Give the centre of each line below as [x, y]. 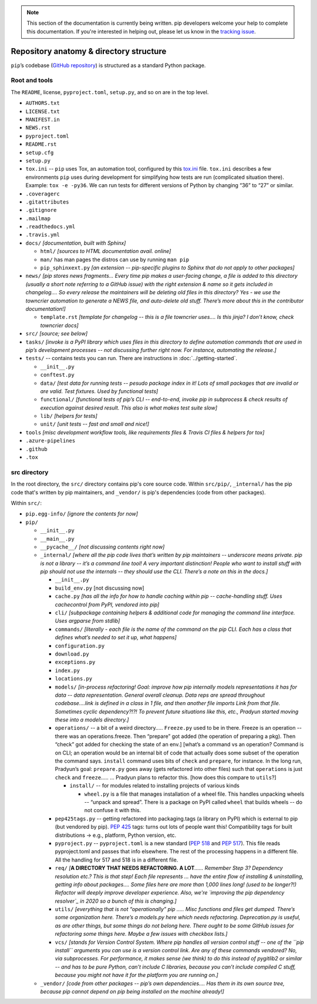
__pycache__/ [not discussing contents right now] [102, 547]
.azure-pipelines [50, 441]
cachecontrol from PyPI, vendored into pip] [107, 604]
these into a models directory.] [92, 720]
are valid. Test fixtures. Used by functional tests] [99, 391]
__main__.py [57, 539]
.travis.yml [43, 235]
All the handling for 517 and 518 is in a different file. [117, 860]
